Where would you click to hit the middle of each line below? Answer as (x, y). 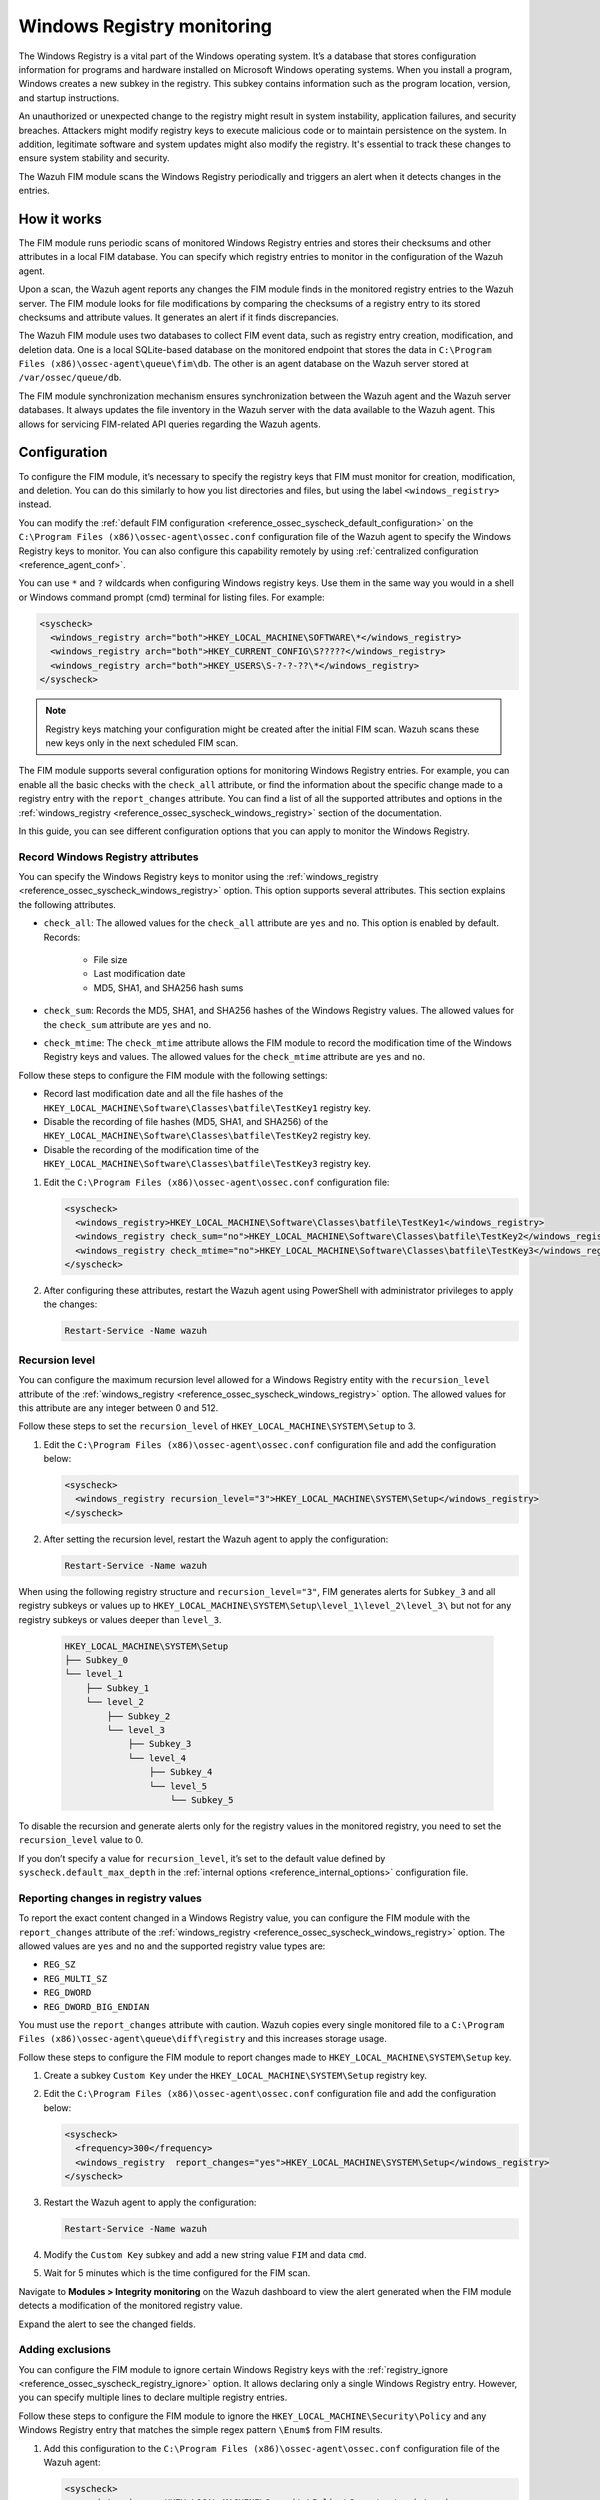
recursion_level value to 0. (81, 1840)
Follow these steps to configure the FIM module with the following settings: (173, 1075)
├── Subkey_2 (138, 1716)
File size (110, 960)
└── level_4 (157, 1758)
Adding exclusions (65, 2350)
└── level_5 (178, 1786)
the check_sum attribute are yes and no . (127, 1024)
